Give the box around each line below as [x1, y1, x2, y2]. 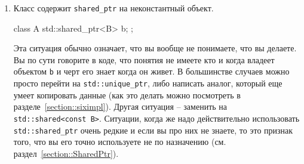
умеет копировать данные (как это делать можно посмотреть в [13, 88, 241, 101]
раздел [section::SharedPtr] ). [13, 147, 119, 159]
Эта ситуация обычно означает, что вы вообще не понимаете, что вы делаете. [13, 42, 297, 54]
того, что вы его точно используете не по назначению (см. [13, 135, 226, 148]
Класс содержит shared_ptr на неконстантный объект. [13, 2, 214, 14]
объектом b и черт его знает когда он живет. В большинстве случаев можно [13, 65, 290, 78]
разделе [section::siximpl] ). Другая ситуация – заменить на [13, 100, 228, 113]
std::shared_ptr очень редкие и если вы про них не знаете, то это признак [13, 123, 293, 136]
